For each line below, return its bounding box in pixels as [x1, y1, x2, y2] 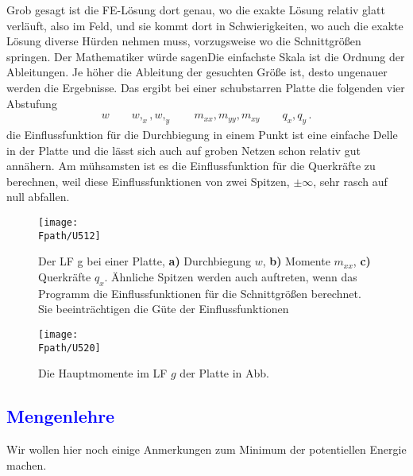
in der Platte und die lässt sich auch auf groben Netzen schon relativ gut [6, 141, 361, 158]
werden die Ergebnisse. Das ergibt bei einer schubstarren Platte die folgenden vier [6, 79, 405, 95]
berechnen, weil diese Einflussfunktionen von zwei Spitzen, [6, 172, 290, 189]
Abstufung [6, 95, 57, 111]
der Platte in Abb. [179, 365, 270, 381]
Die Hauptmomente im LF [38, 365, 168, 381]
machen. [6, 456, 47, 473]
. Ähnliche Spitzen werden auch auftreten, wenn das [104, 268, 357, 284]
